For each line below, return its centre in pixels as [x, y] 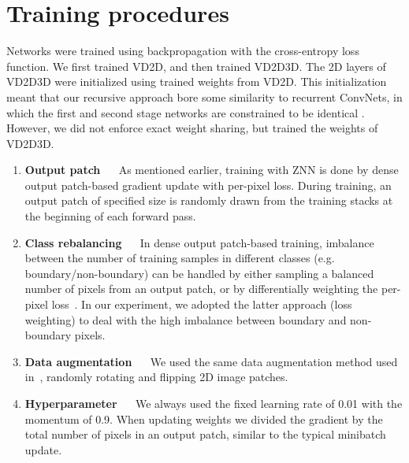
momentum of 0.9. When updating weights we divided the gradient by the [204, 419]
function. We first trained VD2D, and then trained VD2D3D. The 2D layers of [196, 66]
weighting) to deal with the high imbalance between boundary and [186, 319]
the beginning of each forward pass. [110, 216]
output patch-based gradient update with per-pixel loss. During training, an [208, 185]
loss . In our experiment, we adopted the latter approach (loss [202, 304]
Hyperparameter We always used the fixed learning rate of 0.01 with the [214, 403]
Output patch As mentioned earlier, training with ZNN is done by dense [212, 170]
